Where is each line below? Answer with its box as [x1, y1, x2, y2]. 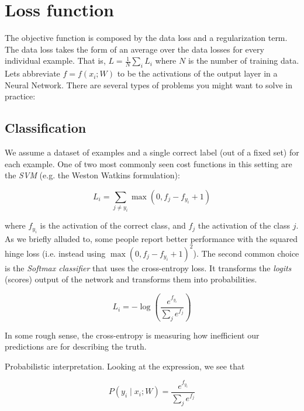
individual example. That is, [5, 54, 106, 67]
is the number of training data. [188, 54, 299, 67]
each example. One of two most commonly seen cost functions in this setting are [5, 157, 292, 170]
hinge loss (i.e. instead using [5, 247, 106, 259]
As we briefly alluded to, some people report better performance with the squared [5, 232, 298, 244]
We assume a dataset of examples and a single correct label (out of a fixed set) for [5, 146, 299, 158]
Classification [5, 119, 87, 137]
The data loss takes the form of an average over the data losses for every [5, 43, 264, 55]
